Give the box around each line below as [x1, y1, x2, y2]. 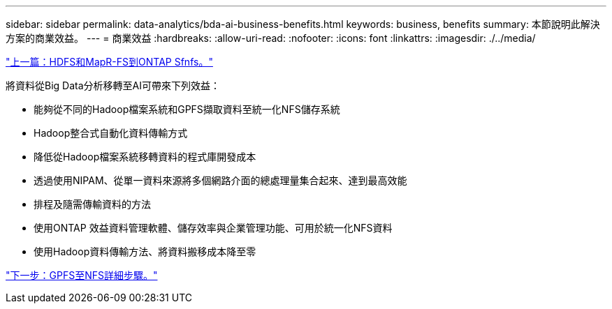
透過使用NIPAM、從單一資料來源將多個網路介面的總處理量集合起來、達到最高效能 [34, 174, 407, 186]
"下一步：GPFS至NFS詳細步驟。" [6, 269, 158, 281]
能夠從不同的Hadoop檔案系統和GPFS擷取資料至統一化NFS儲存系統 [34, 103, 340, 115]
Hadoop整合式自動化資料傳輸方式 [34, 127, 188, 139]
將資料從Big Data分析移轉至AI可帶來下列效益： [6, 80, 220, 91]
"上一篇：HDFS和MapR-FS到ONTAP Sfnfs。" [6, 56, 213, 68]
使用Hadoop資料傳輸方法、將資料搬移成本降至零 [34, 246, 256, 257]
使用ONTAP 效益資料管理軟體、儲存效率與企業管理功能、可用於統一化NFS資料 [34, 222, 393, 234]
